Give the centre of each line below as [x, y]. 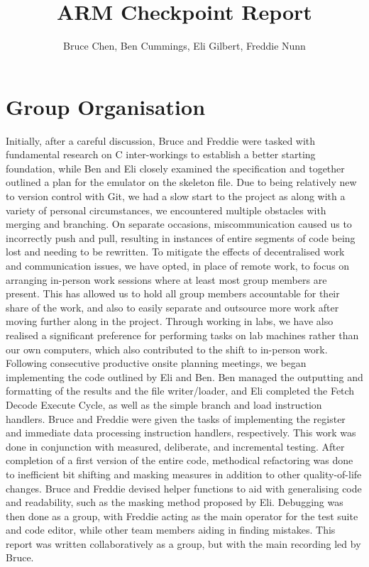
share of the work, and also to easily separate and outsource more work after [172, 307]
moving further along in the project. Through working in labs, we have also [170, 321]
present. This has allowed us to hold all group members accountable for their [173, 293]
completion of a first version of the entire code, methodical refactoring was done [180, 460]
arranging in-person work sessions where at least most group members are [166, 279]
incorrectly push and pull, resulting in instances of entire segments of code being [181, 237]
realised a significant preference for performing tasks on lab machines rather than [182, 335]
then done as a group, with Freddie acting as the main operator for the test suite [182, 516]
